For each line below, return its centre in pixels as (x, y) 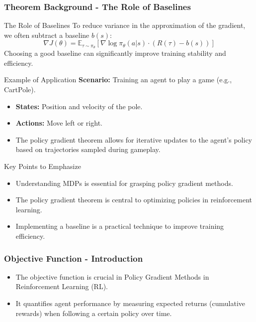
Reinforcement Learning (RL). (62, 286)
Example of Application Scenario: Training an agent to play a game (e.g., (118, 80)
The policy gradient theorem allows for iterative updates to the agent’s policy (134, 139)
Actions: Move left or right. (59, 123)
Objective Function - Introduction (74, 258)
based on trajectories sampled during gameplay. (88, 149)
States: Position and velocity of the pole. (79, 106)
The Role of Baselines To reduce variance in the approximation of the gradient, (125, 25)
